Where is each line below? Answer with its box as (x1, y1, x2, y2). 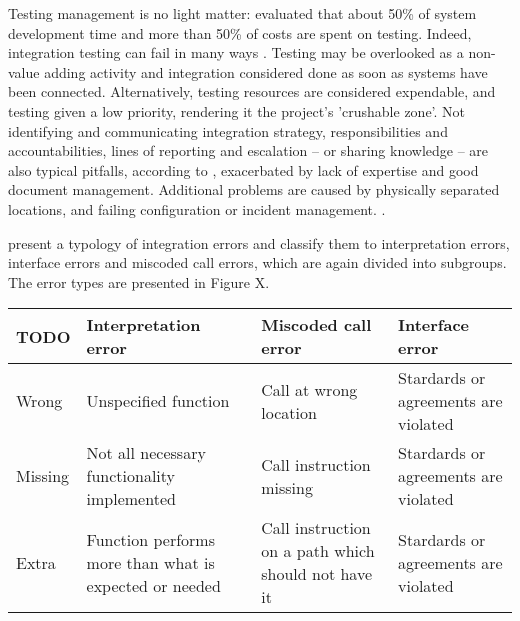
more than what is (86, 550, 215, 574)
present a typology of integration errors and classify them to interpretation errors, (8, 232, 510, 253)
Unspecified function (86, 389, 230, 413)
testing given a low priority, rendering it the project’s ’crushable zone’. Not (8, 100, 466, 121)
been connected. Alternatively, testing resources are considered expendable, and (8, 81, 496, 102)
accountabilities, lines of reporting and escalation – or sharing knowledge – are (8, 140, 489, 161)
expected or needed (86, 573, 221, 597)
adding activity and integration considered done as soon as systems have (44, 61, 488, 82)
